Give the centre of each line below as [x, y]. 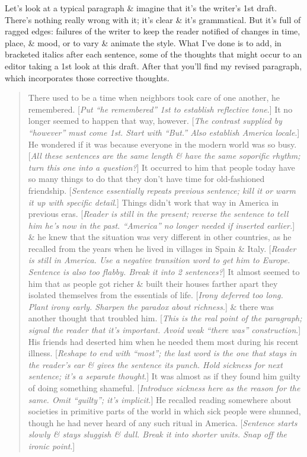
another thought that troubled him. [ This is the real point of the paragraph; [165, 318]
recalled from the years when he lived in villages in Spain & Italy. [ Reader [162, 248]
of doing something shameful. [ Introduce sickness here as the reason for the [164, 388]
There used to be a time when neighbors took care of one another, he [154, 98]
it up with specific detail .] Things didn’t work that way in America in [153, 202]
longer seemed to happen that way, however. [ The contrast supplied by [155, 121]
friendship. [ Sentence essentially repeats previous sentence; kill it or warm [162, 190]
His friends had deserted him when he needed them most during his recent [163, 341]
